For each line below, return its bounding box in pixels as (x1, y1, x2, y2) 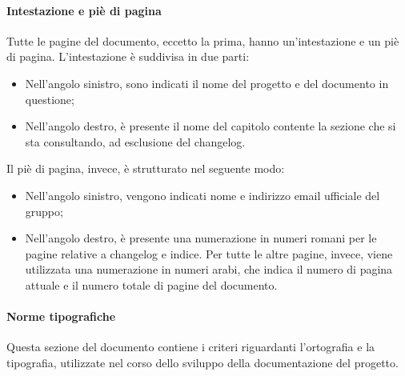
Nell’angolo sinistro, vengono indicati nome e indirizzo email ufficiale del (25, 186, 380, 203)
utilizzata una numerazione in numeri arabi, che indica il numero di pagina (25, 261, 393, 278)
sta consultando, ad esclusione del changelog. (25, 133, 246, 150)
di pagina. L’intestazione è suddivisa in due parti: (6, 48, 250, 65)
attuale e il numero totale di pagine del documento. (25, 276, 278, 293)
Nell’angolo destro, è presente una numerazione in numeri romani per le (25, 230, 377, 246)
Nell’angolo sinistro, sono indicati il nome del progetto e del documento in (25, 74, 389, 91)
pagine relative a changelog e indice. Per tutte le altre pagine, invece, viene (25, 245, 393, 262)
